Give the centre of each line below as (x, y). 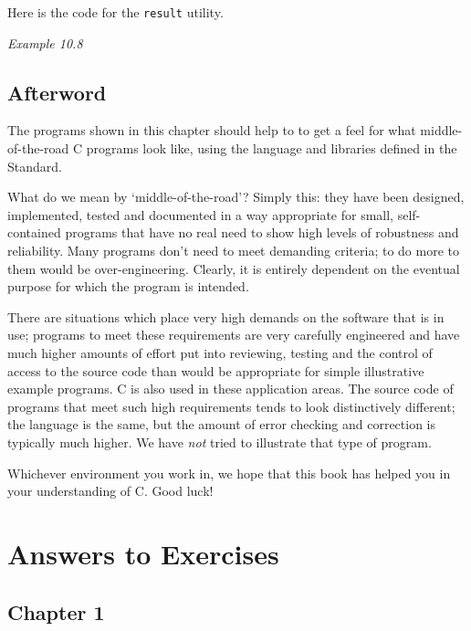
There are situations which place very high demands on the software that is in (226, 316)
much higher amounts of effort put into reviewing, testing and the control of (220, 352)
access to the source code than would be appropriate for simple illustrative (216, 370)
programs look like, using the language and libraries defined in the (272, 148)
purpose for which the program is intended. (128, 286)
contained (34, 232)
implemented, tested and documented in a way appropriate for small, (200, 214)
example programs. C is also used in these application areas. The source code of (230, 389)
